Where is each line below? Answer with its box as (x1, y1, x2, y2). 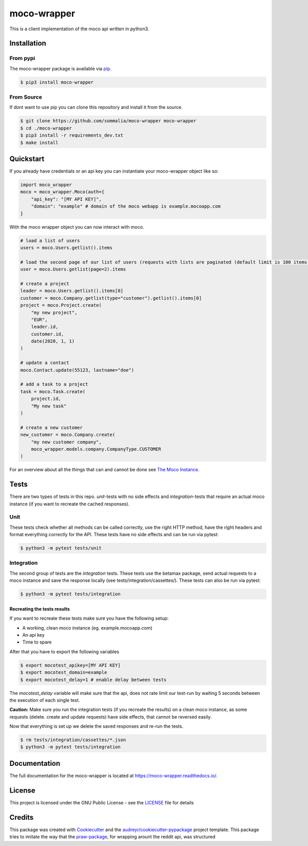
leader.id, (31, 324, 59, 330)
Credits (9, 813, 34, 822)
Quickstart (9, 154, 45, 163)
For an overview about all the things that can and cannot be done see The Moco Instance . (9, 467, 200, 473)
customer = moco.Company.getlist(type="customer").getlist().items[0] (20, 295, 202, 301)
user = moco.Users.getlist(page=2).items (20, 266, 126, 272)
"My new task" (31, 403, 67, 409)
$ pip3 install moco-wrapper (20, 79, 94, 85)
